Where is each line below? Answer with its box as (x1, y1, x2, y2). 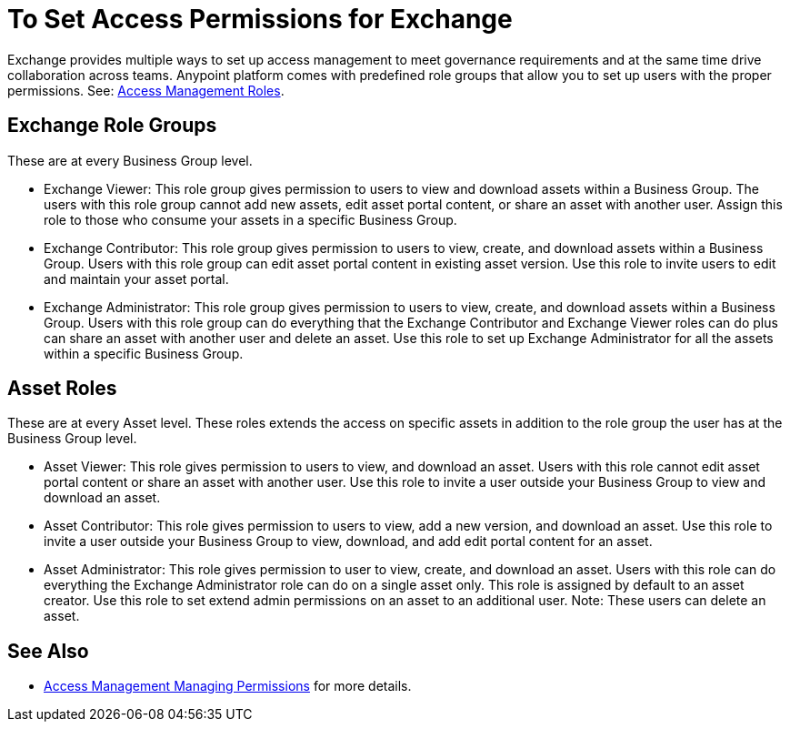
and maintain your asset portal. (44, 270, 229, 287)
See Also (7, 639, 89, 663)
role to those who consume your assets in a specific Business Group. (44, 211, 457, 228)
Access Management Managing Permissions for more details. (44, 678, 412, 694)
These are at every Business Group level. (7, 152, 253, 168)
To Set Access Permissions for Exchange (7, 4, 513, 35)
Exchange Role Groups (7, 114, 217, 137)
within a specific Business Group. (44, 345, 244, 361)
